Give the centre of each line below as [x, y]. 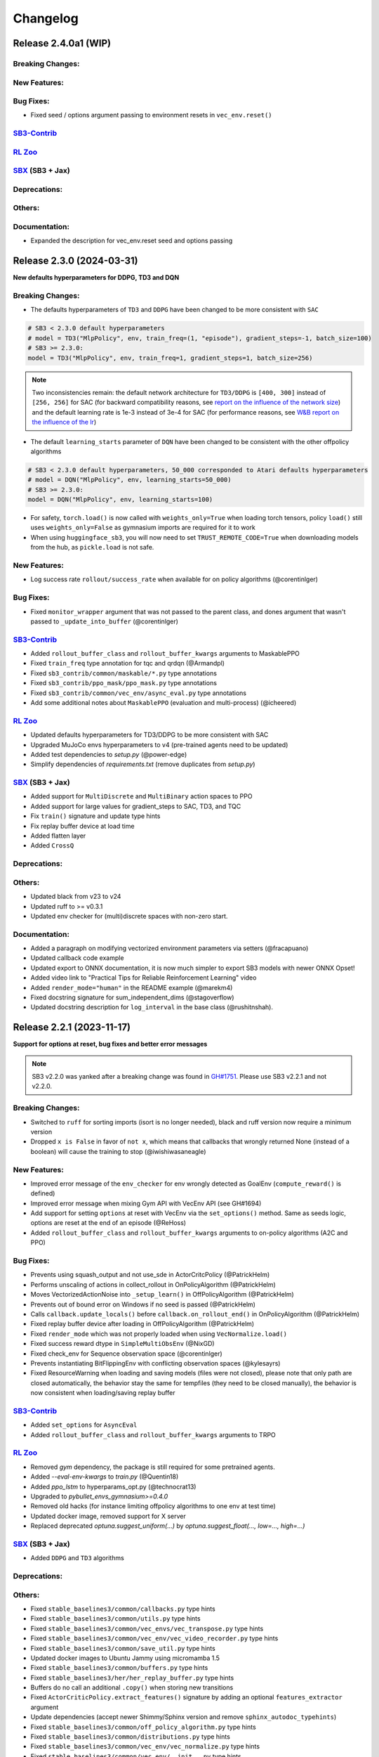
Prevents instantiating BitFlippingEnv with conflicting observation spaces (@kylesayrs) [155, 1363]
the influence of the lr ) [64, 422]
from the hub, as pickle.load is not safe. [92, 547]
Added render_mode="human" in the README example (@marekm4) [132, 987]
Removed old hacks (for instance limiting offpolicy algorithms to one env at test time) [153, 1506]
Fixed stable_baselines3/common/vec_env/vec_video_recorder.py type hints [154, 1638]
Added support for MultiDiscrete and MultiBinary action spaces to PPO [141, 796]
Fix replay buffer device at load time [82, 826]
